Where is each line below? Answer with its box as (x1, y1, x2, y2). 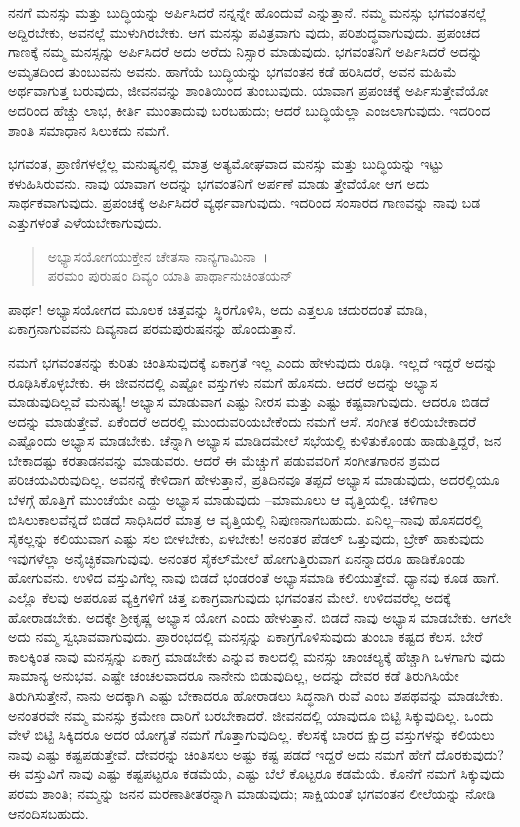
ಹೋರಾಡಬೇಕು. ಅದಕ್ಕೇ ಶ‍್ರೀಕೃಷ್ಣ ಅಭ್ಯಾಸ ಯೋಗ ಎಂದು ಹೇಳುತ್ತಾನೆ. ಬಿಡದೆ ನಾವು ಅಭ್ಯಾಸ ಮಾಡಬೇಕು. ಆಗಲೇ (8, 606, 512, 627)
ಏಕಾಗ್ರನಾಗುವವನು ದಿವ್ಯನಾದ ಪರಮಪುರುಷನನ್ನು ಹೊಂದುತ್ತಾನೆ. (8, 318, 297, 339)
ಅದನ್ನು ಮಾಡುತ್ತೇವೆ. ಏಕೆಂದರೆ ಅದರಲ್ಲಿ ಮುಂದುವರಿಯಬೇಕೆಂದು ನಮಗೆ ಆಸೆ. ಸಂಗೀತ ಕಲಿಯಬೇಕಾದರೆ (8, 410, 477, 431)
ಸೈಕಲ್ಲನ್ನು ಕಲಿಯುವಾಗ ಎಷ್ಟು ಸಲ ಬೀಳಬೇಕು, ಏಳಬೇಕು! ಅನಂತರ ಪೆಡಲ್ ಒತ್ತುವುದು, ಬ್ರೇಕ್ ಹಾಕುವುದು (8, 528, 484, 549)
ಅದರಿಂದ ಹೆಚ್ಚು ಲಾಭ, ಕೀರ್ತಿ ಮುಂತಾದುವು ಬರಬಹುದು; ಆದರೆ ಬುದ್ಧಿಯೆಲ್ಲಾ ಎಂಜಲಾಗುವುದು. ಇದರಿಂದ (8, 99, 491, 120)
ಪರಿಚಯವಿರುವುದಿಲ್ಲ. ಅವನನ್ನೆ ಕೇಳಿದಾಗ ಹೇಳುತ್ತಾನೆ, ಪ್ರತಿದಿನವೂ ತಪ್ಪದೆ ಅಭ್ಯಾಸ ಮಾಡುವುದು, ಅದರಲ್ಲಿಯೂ (8, 469, 500, 490)
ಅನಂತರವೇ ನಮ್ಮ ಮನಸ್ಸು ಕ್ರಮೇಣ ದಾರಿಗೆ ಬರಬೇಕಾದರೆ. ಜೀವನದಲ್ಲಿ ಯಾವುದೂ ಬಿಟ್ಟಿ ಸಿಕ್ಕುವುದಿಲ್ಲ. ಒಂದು (8, 704, 494, 725)
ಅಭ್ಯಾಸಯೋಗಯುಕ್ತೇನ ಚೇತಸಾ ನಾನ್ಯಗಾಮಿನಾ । (47, 245, 269, 266)
